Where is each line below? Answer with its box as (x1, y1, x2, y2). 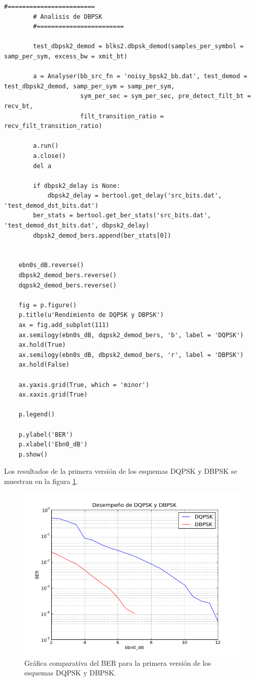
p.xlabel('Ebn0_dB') (18, 441, 88, 448)
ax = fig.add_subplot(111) (18, 321, 110, 329)
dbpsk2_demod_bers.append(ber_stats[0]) (33, 232, 171, 239)
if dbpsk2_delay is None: (33, 182, 121, 189)
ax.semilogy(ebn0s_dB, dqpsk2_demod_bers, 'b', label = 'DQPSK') (18, 331, 244, 339)
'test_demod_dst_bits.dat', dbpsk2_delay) (4, 222, 150, 230)
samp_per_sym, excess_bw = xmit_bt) (4, 52, 128, 60)
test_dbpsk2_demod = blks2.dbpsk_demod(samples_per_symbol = (33, 43, 244, 50)
